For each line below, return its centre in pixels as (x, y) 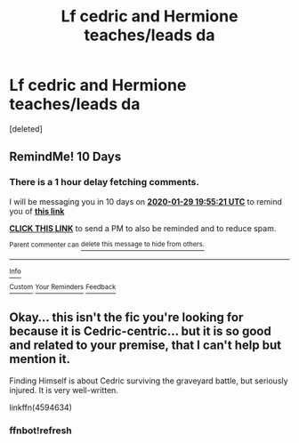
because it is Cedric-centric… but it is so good (140, 331)
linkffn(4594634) (41, 407)
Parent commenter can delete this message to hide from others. (107, 245)
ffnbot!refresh (41, 431)
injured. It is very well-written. (64, 390)
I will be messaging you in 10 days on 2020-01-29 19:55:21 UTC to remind (146, 201)
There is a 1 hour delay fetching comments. (105, 182)
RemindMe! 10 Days (65, 157)
